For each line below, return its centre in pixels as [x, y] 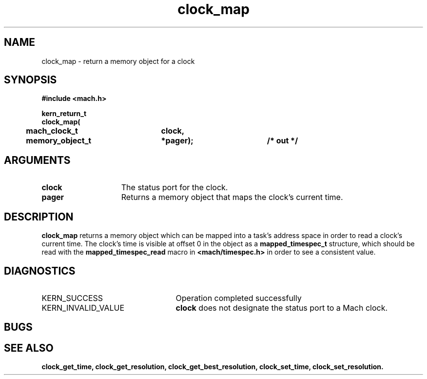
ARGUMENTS [37, 160]
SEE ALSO [29, 348]
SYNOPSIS [30, 80]
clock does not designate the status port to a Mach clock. [282, 308]
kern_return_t [64, 114]
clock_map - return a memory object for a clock [118, 61]
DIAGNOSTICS [40, 271]
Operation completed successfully [239, 298]
